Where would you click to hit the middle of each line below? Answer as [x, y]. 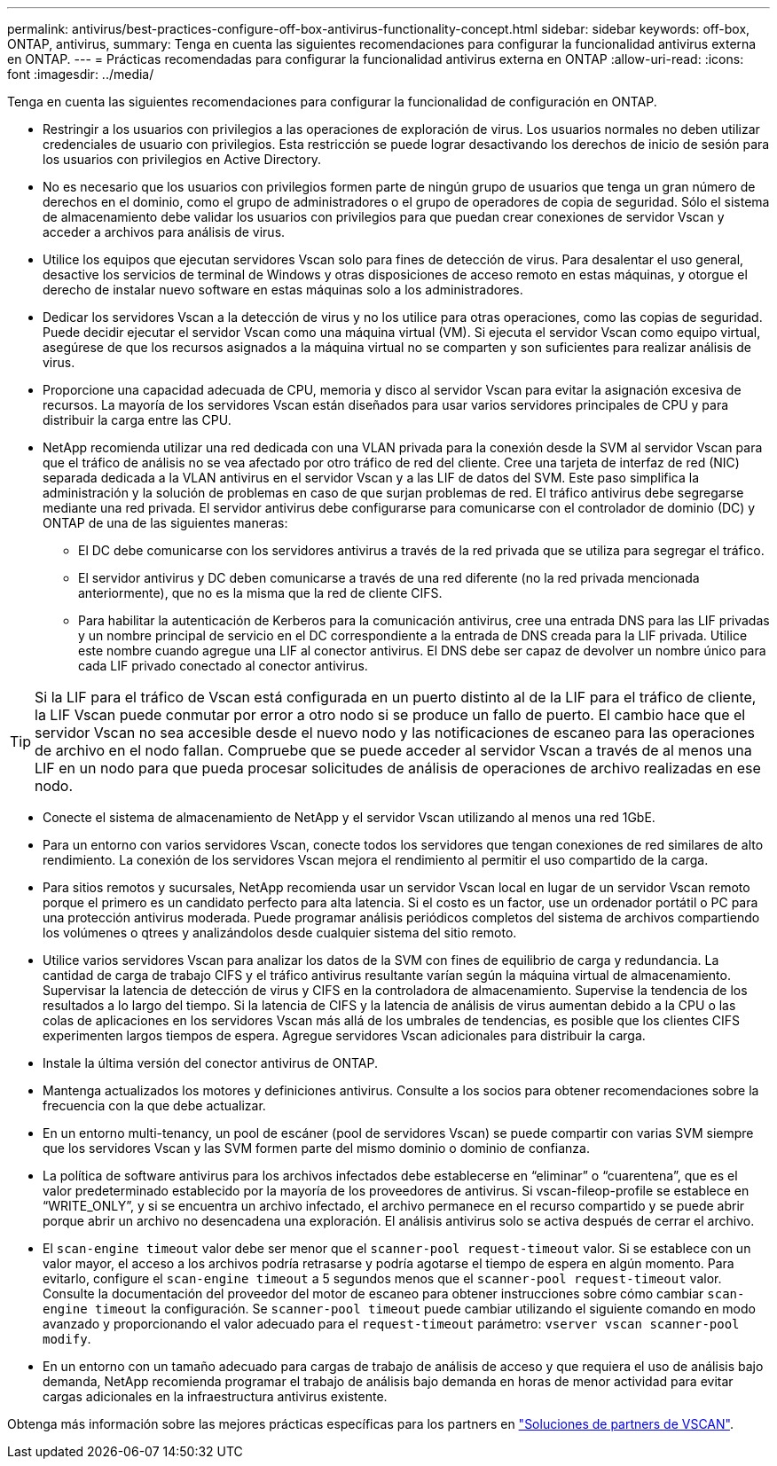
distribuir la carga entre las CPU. [137, 420]
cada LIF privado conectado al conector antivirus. [223, 666]
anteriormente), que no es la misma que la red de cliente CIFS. [260, 593]
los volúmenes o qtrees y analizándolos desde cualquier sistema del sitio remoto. [280, 933]
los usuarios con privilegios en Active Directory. [182, 159]
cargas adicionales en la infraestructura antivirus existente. [215, 1396]
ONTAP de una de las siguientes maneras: [165, 523]
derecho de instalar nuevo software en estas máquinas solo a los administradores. [283, 290]
